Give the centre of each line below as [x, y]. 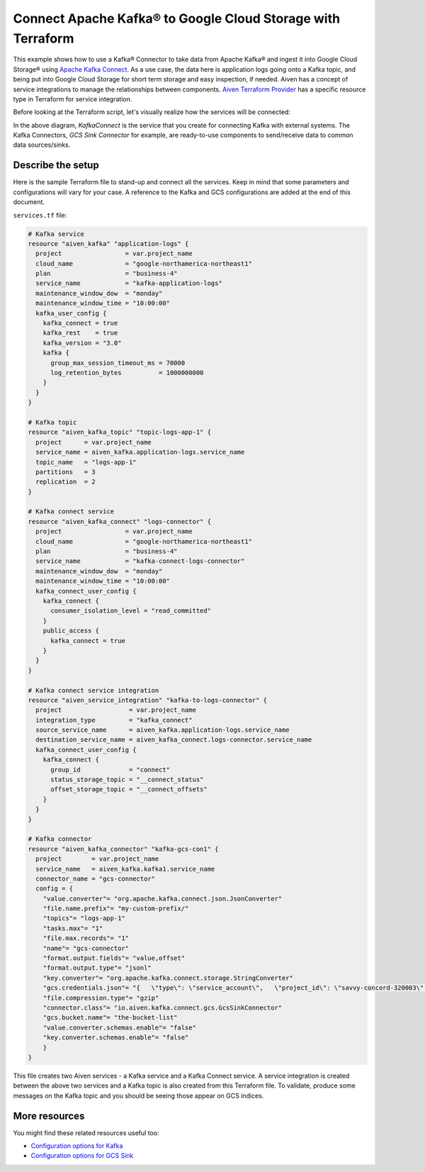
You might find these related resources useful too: [86, 1133]
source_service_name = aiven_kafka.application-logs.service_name [163, 730]
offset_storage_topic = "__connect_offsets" [129, 789]
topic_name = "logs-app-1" [86, 462]
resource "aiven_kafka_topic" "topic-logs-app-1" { [120, 432]
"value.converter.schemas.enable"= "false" [119, 1027]
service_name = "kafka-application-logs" [129, 283]
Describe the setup [56, 166]
